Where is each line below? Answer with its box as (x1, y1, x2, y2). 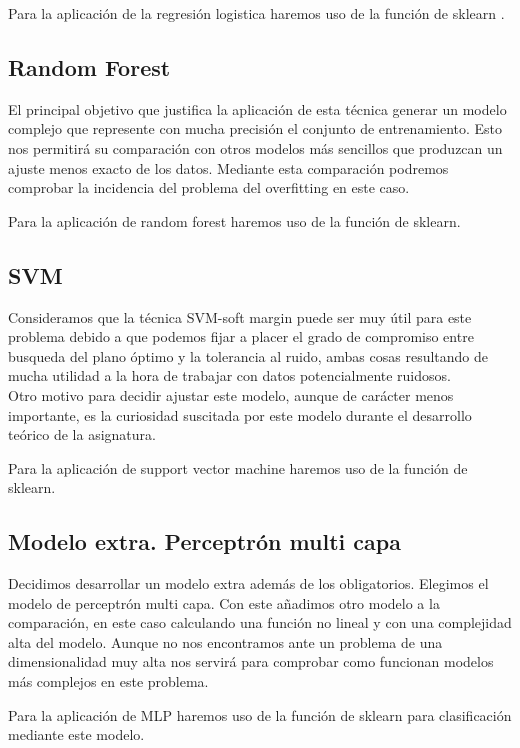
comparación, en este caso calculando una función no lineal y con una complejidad (8, 612, 512, 633)
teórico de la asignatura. (8, 424, 156, 445)
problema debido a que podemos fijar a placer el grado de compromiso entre (8, 326, 474, 347)
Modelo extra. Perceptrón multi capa (8, 526, 401, 557)
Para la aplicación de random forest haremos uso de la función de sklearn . (8, 210, 461, 231)
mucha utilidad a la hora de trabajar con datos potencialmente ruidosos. (8, 365, 451, 386)
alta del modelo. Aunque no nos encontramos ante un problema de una (8, 631, 443, 652)
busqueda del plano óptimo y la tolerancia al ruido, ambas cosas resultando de (8, 345, 489, 366)
